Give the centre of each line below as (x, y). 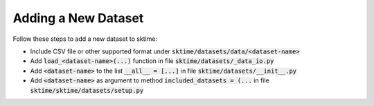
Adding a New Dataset (78, 18)
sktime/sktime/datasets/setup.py (87, 90)
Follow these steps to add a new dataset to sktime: (85, 39)
